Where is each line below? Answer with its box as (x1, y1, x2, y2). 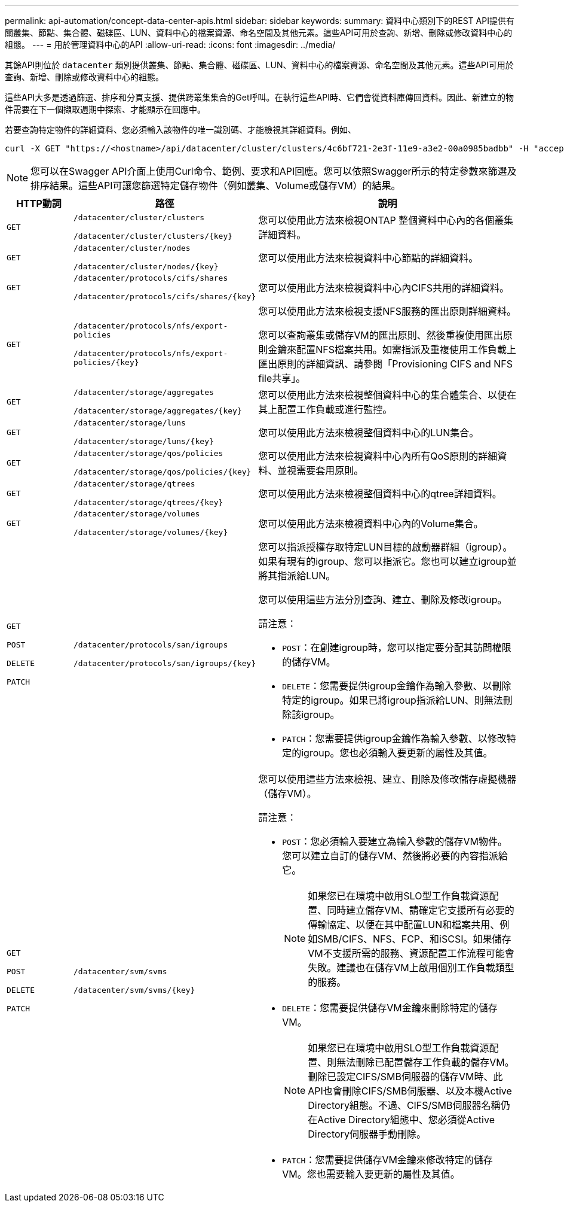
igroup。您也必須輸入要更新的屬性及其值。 (301, 747, 493, 759)
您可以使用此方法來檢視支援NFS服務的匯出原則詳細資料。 (258, 305, 517, 317)
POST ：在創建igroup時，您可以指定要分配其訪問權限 (282, 641, 511, 653)
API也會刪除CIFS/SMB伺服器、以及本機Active (308, 1085, 512, 1097)
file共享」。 (258, 372, 306, 384)
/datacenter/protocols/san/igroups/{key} (73, 659, 256, 668)
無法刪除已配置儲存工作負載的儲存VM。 (336, 1056, 514, 1068)
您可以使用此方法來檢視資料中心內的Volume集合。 (258, 518, 483, 530)
